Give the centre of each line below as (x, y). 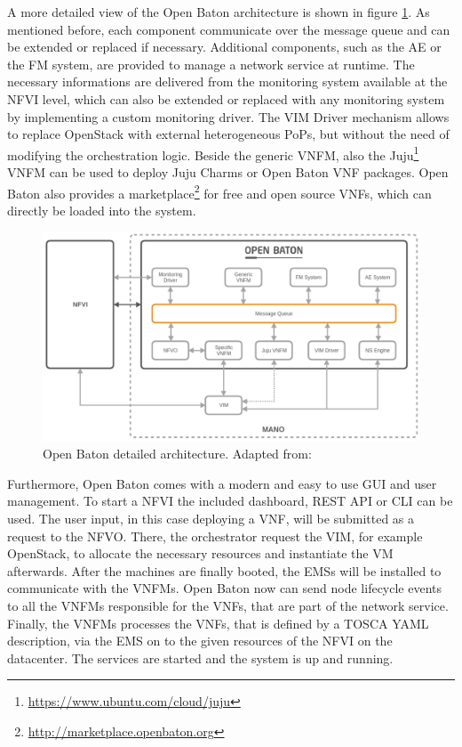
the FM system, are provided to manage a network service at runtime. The (211, 64)
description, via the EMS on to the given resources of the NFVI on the (200, 641)
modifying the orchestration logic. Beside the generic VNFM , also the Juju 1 (213, 153)
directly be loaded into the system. (102, 210)
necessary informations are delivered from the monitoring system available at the (227, 81)
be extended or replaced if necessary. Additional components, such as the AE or (224, 47)
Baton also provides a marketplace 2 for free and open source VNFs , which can (219, 191)
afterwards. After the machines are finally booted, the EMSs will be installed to (224, 570)
